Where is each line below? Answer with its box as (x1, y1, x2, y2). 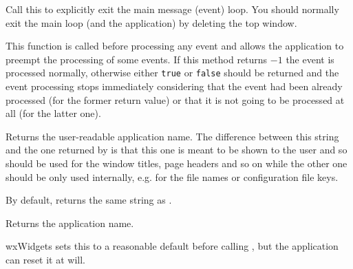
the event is (286, 52, 334, 66)
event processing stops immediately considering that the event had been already (6, 79, 343, 94)
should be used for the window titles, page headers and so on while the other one (6, 156, 347, 170)
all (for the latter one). (6, 106, 101, 120)
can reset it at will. (6, 252, 85, 266)
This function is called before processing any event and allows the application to (6, 39, 344, 53)
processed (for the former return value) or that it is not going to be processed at (6, 92, 345, 107)
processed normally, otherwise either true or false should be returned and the (6, 65, 339, 80)
